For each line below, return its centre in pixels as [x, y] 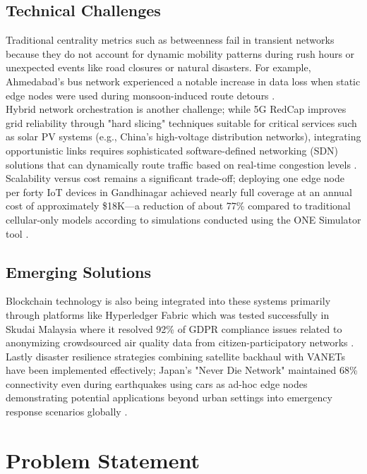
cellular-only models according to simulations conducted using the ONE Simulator [183, 219]
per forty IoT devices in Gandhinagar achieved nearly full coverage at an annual [179, 192]
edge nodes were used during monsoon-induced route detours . [140, 95]
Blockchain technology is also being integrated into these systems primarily [168, 301]
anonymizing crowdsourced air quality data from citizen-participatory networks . [180, 342]
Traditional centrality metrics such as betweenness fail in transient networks [170, 40]
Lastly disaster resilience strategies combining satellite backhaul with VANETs [175, 356]
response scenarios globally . [67, 412]
